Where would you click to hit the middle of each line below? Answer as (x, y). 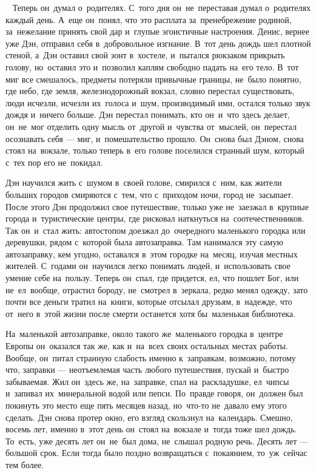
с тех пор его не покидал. (54, 162)
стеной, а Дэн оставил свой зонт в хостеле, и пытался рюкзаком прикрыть (145, 55)
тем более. (25, 464)
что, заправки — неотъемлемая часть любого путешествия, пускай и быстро (147, 369)
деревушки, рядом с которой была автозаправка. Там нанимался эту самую (144, 242)
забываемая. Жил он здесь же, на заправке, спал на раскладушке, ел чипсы (147, 381)
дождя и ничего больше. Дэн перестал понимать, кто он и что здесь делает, (148, 114)
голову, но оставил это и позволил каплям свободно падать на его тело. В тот (152, 66)
